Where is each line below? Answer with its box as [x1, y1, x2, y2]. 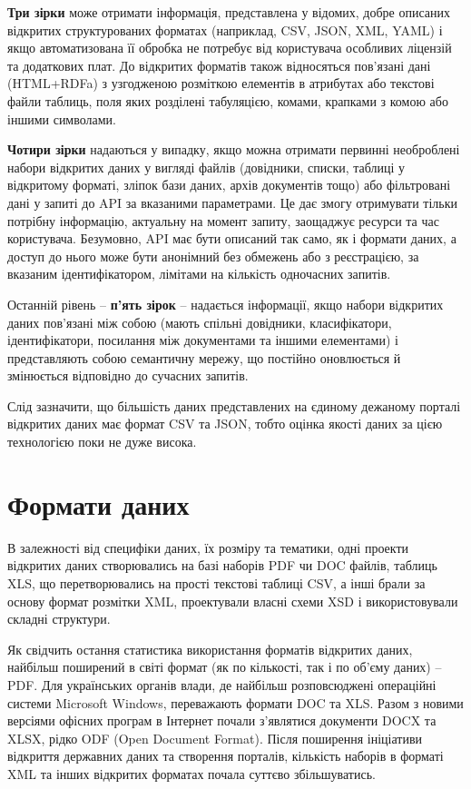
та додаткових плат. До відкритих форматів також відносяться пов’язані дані [7, 55, 431, 74]
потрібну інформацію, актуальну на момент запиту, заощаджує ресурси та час [7, 211, 439, 230]
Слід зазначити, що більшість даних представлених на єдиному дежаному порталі [7, 396, 461, 415]
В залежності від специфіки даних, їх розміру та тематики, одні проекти [7, 538, 408, 557]
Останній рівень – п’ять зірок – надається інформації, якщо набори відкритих [7, 294, 444, 313]
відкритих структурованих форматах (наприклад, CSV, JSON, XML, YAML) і [7, 20, 443, 39]
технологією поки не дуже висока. [7, 432, 197, 451]
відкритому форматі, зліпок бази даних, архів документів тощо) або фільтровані [7, 175, 451, 194]
